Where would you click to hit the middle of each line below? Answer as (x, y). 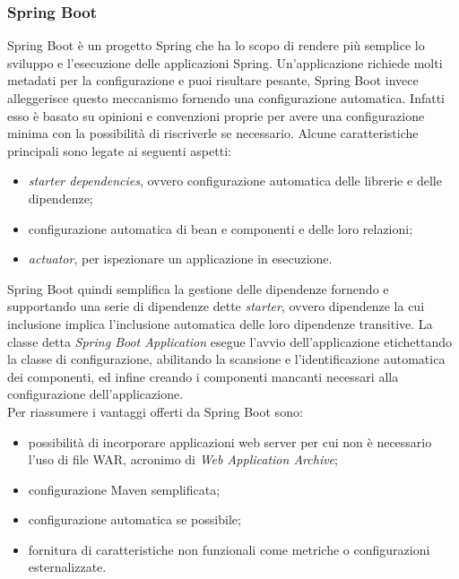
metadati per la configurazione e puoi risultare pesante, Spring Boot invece (213, 80)
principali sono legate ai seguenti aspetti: (119, 150)
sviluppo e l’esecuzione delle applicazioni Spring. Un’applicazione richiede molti (225, 62)
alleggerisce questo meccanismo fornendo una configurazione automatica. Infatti (226, 98)
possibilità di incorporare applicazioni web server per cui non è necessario (230, 441)
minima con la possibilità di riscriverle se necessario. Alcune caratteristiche (213, 133)
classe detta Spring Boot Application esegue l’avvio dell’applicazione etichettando (230, 341)
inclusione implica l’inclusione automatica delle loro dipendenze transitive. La (220, 323)
